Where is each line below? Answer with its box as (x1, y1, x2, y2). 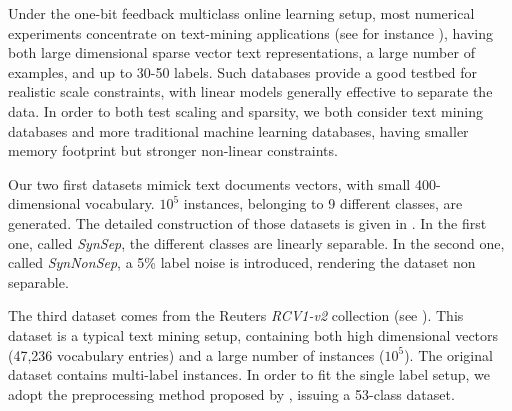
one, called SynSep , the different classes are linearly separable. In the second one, (8, 232, 505, 253)
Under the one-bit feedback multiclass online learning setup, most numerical (8, 3, 475, 23)
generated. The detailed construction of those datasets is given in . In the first (8, 212, 487, 233)
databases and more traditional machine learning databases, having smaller (8, 120, 469, 141)
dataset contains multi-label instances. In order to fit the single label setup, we (8, 364, 490, 385)
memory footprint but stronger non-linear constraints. (8, 140, 338, 161)
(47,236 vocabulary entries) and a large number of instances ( (8, 344, 385, 365)
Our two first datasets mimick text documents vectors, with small (8, 173, 411, 194)
